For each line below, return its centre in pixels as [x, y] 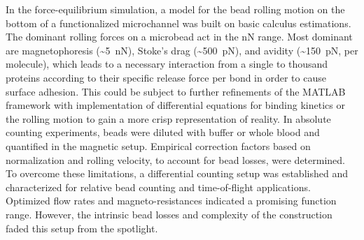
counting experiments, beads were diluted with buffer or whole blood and [163, 132]
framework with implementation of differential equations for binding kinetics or [175, 105]
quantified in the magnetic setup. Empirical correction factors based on [158, 145]
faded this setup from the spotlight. [82, 228]
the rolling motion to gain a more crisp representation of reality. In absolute [168, 118]
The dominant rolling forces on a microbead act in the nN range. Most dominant [179, 37]
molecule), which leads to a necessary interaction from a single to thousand [167, 64]
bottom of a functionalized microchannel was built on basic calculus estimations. [178, 23]
